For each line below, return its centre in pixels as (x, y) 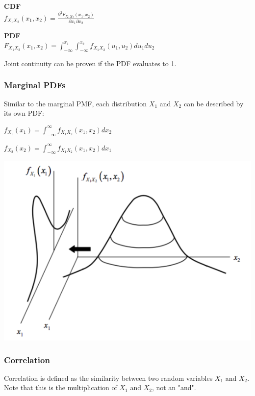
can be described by (214, 103)
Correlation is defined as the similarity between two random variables (108, 378)
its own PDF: (24, 113)
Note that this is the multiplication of (61, 387)
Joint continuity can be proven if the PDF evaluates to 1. (90, 63)
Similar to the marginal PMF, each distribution (76, 103)
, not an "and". (174, 387)
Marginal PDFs (35, 85)
